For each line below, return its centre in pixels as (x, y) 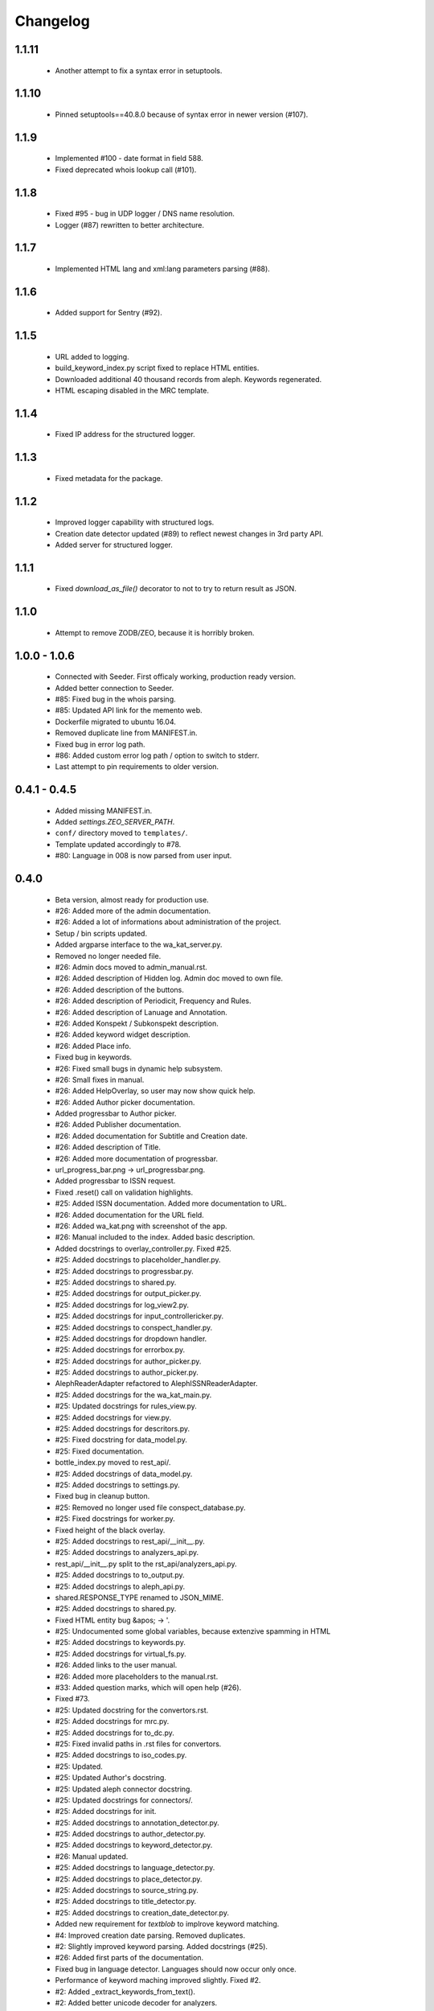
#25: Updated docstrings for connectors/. (124, 1800)
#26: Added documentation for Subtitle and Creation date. (151, 1136)
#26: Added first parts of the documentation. (129, 1958)
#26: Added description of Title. (108, 1147)
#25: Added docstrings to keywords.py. (121, 1643)
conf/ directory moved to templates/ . (121, 833)
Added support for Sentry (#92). (108, 313)
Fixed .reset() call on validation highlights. (124, 1192)
